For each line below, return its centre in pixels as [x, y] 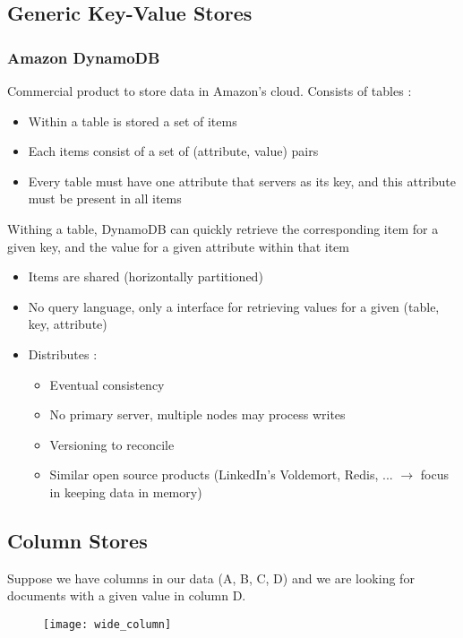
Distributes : [63, 353]
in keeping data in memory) [126, 491]
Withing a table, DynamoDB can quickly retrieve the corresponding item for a [223, 228]
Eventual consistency [107, 384]
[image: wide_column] [107, 624]
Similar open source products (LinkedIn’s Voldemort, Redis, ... [221, 474]
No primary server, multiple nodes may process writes [197, 414]
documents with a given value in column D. [127, 595]
